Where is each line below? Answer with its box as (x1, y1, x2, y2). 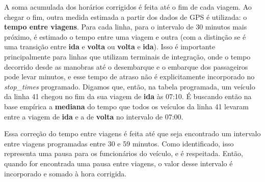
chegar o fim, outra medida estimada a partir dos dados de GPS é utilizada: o (4, 11, 247, 22)
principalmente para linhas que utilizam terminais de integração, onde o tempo (4, 51, 251, 62)
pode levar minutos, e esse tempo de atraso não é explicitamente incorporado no (4, 71, 255, 82)
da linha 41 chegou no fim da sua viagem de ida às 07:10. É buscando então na (4, 91, 252, 102)
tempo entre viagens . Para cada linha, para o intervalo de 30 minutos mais (4, 21, 247, 32)
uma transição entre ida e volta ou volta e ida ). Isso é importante (4, 41, 215, 52)
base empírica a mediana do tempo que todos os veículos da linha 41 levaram (4, 101, 249, 111)
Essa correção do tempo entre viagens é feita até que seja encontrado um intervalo (4, 128, 261, 139)
